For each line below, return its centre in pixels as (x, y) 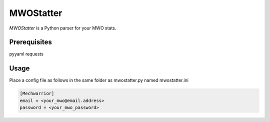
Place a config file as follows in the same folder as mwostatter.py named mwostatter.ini (99, 80)
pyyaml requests (26, 54)
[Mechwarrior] (37, 93)
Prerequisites (30, 42)
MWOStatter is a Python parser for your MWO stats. (63, 28)
